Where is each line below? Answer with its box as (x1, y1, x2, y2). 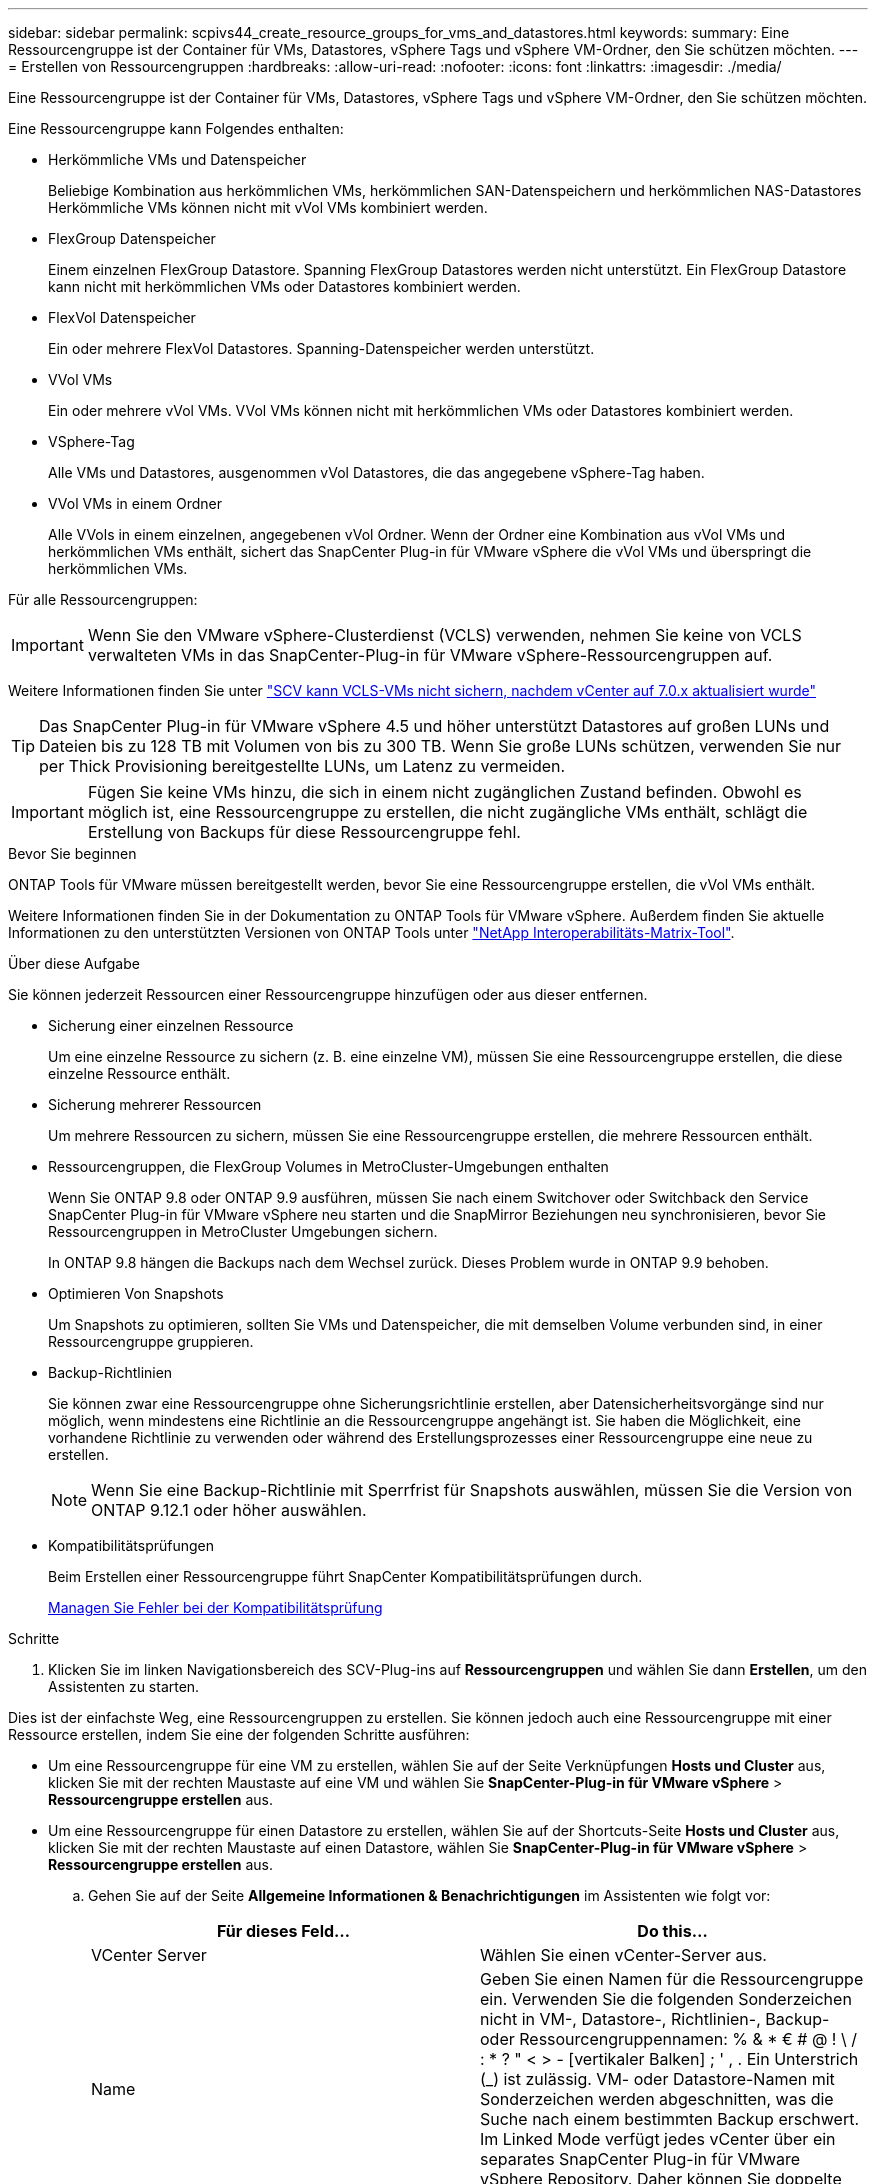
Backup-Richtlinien (48, 1364, 173, 1381)
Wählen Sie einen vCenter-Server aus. (480, 1945, 767, 1965)
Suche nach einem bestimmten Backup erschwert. (480, 2109, 860, 2129)
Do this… (637, 1921, 708, 1941)
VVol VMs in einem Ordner (48, 495, 222, 512)
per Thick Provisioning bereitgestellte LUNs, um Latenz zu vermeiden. (39, 756, 566, 776)
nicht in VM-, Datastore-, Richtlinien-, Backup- (480, 2009, 830, 2029)
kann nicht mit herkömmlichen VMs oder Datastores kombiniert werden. (48, 278, 521, 295)
